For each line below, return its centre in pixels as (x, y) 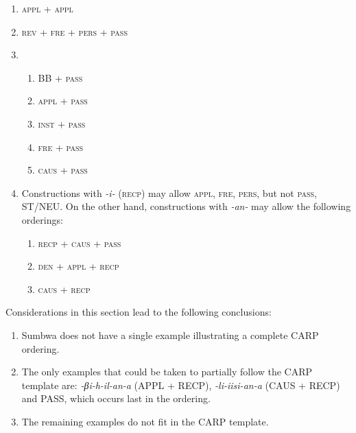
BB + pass (60, 77)
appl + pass (63, 101)
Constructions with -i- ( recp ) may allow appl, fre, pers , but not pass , (169, 192)
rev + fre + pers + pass (74, 31)
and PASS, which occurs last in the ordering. (116, 398)
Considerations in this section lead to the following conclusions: (139, 312)
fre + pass (61, 147)
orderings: (42, 219)
